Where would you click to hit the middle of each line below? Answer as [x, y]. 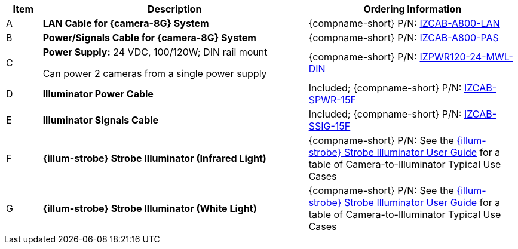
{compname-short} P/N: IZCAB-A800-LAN [404, 23]
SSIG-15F [330, 126]
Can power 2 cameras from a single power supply [155, 73]
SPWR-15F [332, 100]
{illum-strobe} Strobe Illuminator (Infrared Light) [154, 158]
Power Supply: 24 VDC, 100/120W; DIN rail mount [155, 52]
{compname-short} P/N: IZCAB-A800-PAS [404, 38]
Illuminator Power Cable [98, 94]
